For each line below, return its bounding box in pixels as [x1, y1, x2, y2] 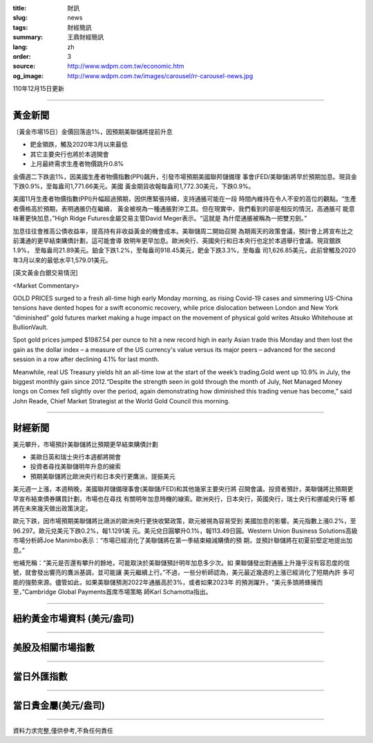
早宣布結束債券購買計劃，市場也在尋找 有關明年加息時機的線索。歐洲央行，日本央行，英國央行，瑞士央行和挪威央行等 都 [12, 495, 355, 503]
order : [12, 52, 31, 60]
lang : [12, 42, 28, 51]
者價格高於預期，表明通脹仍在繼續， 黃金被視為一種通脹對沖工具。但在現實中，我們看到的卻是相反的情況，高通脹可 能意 [12, 204, 355, 212]
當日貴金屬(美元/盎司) [12, 699, 105, 712]
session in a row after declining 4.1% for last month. [12, 355, 160, 363]
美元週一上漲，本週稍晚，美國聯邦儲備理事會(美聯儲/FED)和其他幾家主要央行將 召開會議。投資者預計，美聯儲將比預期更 [12, 485, 354, 493]
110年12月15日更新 [12, 84, 65, 93]
